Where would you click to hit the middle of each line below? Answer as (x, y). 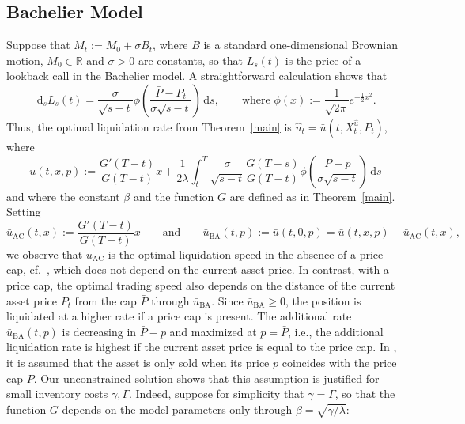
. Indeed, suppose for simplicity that (217, 394)
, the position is (323, 300)
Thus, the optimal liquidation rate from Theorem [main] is (149, 126)
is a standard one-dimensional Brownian (301, 45)
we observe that (45, 254)
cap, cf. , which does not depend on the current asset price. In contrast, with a (198, 269)
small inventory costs (57, 394)
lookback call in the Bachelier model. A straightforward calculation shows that (197, 76)
